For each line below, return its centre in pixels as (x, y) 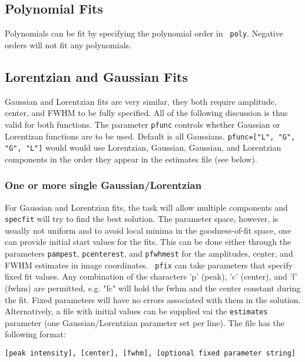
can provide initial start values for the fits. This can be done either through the (148, 242)
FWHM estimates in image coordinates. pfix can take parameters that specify (149, 265)
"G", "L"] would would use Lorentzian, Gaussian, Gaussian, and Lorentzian (143, 147)
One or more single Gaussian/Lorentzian (103, 185)
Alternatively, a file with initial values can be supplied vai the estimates (136, 311)
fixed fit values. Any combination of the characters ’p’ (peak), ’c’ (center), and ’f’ (151, 276)
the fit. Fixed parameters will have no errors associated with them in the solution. (153, 299)
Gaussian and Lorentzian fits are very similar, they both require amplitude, (141, 101)
